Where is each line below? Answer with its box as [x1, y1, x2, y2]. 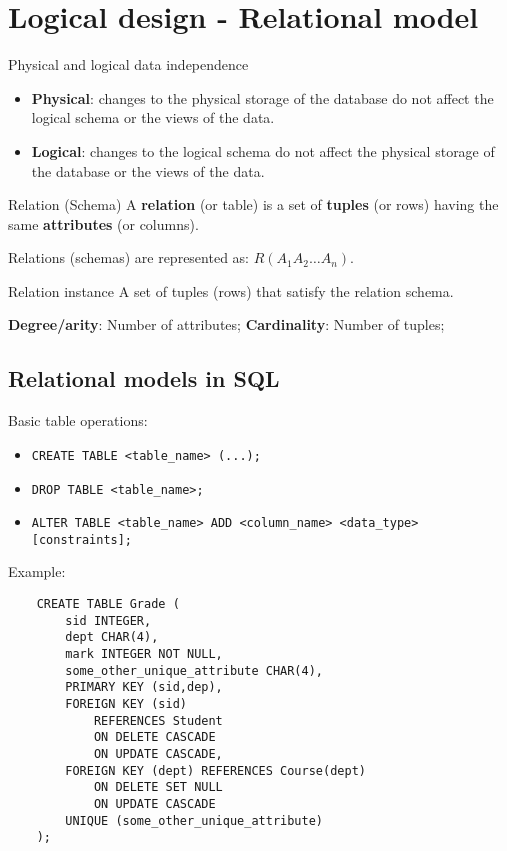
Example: [8, 561, 66, 582]
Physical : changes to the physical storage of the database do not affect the [31, 87, 494, 108]
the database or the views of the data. [31, 160, 265, 181]
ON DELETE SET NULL [93, 780, 223, 795]
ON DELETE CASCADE [93, 730, 216, 745]
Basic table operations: [8, 410, 148, 431]
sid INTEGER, [65, 613, 152, 628]
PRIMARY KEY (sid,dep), [65, 680, 223, 695]
